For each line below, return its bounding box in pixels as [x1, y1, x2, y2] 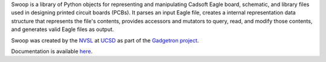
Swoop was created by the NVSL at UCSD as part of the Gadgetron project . [11, 36, 199, 44]
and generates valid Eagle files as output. [11, 26, 114, 33]
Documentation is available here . [11, 48, 93, 55]
